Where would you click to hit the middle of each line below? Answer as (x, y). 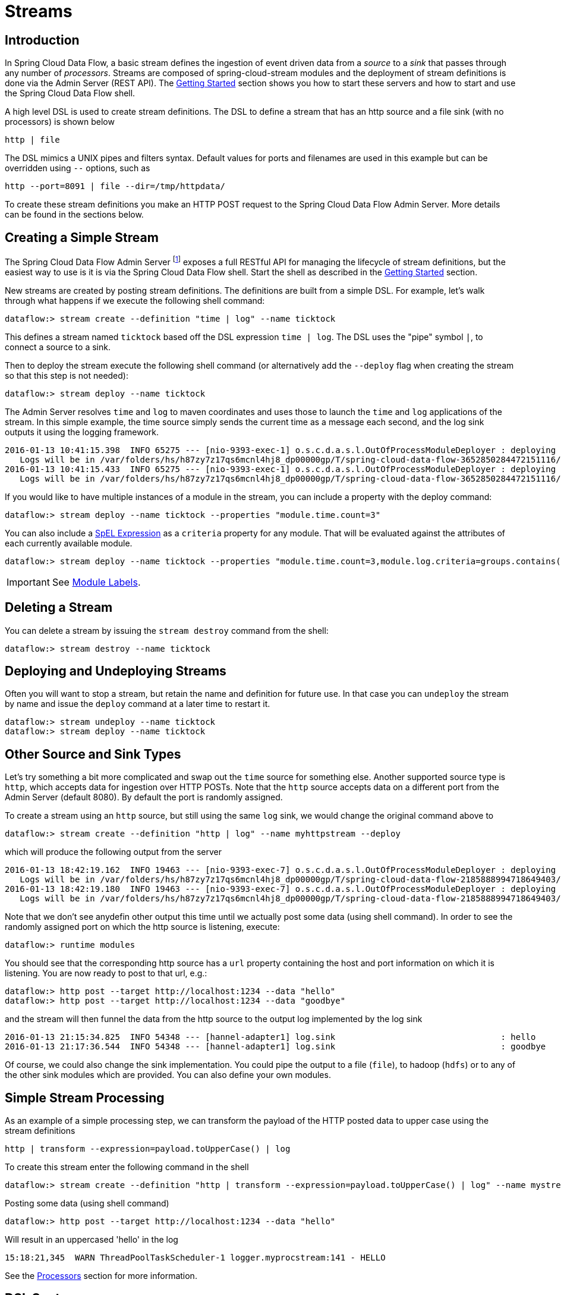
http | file (32, 140)
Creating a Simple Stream (82, 237)
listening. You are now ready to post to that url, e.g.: (106, 973)
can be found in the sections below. (74, 215)
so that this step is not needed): (67, 375)
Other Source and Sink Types (93, 754)
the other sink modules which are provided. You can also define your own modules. (168, 1075)
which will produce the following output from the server (114, 852)
